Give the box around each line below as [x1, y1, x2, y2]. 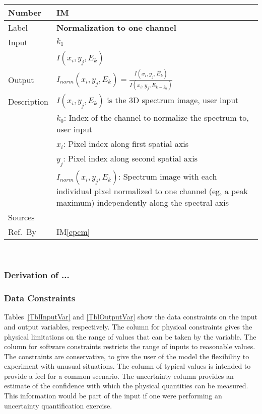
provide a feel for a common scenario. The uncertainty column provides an [4, 370, 234, 381]
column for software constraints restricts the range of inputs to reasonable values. [4, 341, 255, 352]
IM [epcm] [56, 225, 90, 237]
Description [8, 95, 48, 107]
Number [8, 6, 42, 18]
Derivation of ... [4, 269, 70, 281]
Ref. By [8, 225, 37, 237]
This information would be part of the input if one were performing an [4, 390, 222, 401]
